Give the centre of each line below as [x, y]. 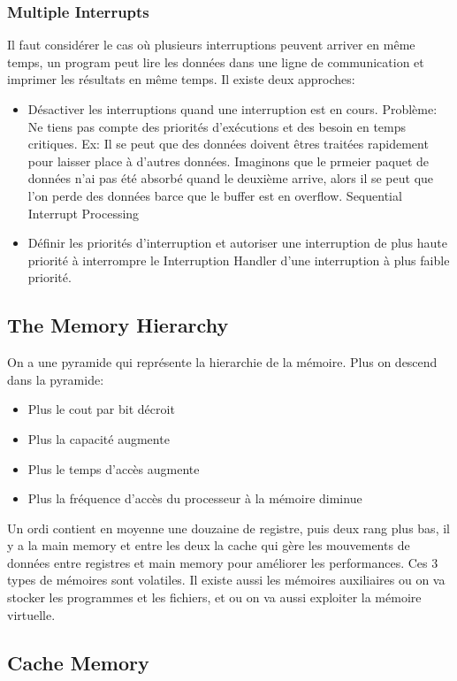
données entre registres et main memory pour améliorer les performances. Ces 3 [223, 562]
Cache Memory [78, 662]
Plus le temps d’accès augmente [114, 468]
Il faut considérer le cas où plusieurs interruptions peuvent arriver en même [211, 45]
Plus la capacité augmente [99, 438]
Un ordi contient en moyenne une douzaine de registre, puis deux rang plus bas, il [228, 528]
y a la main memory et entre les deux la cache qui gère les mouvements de [209, 545]
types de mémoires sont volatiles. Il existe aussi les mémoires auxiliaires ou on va [226, 580]
